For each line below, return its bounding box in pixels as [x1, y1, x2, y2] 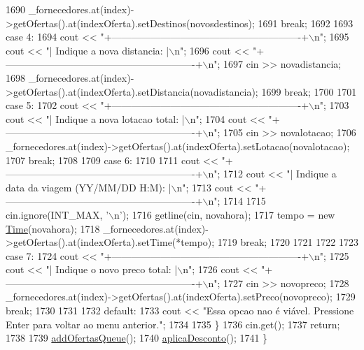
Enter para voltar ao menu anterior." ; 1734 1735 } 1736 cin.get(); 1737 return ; [6, 316, 340, 331]
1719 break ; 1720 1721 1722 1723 [217, 235, 358, 249]
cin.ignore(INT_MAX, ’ [6, 207, 109, 221]
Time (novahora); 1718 [6, 221, 100, 235]
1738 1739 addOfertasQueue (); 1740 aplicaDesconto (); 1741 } [6, 330, 268, 345]
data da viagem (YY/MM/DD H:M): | [6, 180, 171, 194]
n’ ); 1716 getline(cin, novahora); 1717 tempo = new [114, 207, 335, 221]
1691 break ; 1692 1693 [258, 15, 353, 30]
